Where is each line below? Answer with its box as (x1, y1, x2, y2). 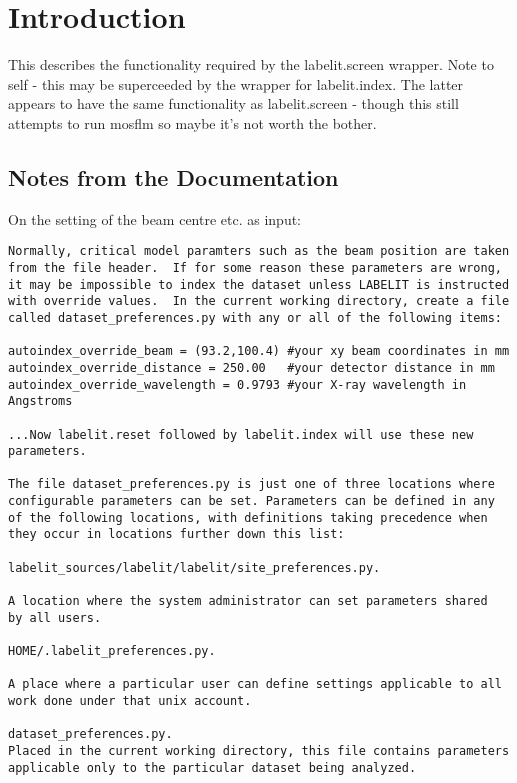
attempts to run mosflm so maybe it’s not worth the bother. (8, 112, 377, 133)
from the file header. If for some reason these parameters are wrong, (8, 260, 502, 275)
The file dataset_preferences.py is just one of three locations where (8, 477, 495, 492)
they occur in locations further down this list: (8, 527, 345, 542)
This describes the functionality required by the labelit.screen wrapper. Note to (8, 54, 494, 75)
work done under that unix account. (8, 694, 252, 709)
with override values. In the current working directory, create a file (8, 294, 510, 309)
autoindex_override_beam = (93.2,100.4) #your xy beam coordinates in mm (8, 344, 510, 359)
